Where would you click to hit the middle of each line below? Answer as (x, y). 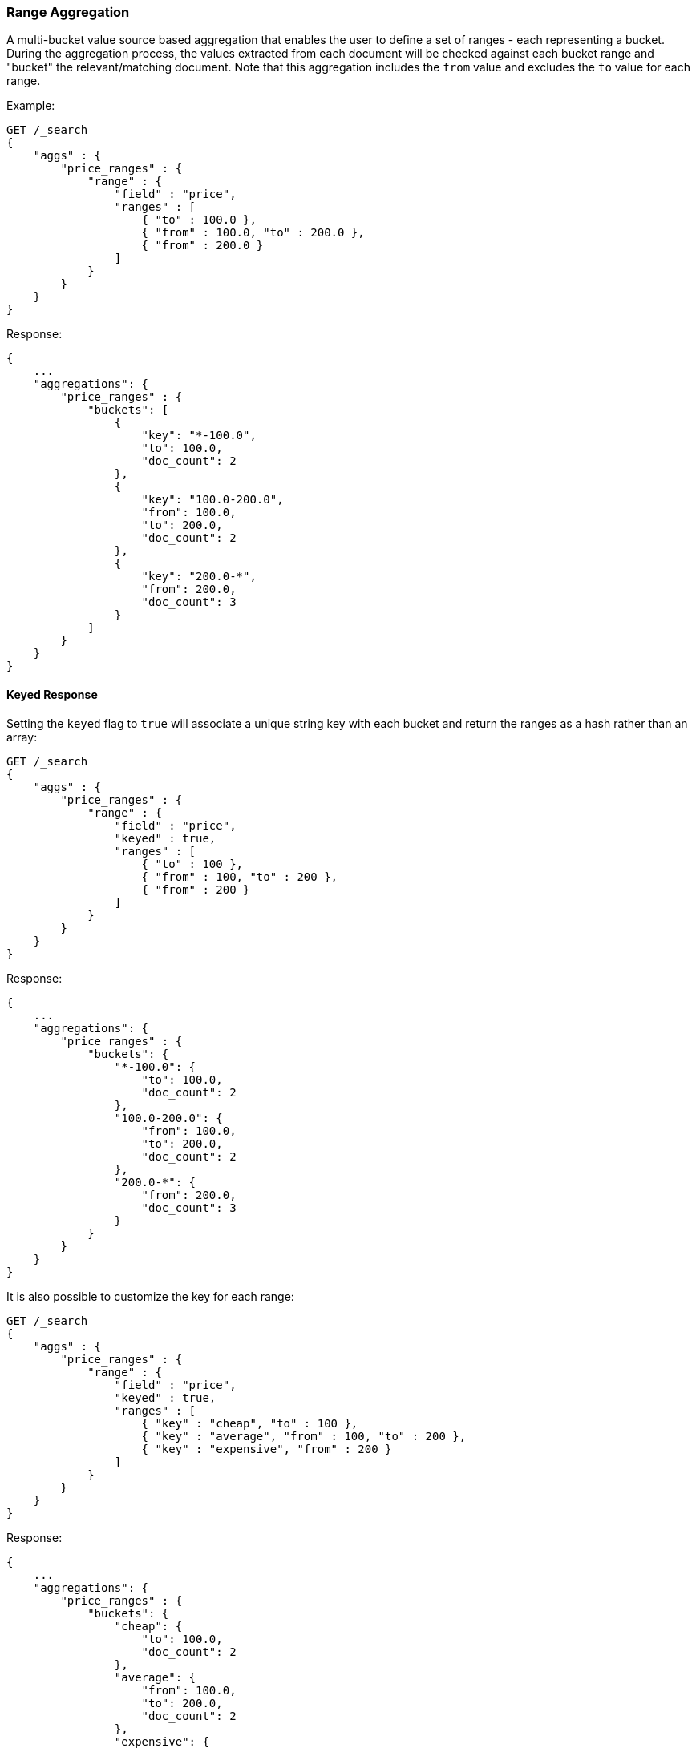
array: (22, 737)
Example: (31, 106)
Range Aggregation (68, 12)
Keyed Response (52, 694)
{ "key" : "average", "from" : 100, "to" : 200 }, (304, 1436)
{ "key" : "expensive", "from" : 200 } (267, 1449)
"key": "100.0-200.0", (212, 500)
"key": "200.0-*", (199, 577)
